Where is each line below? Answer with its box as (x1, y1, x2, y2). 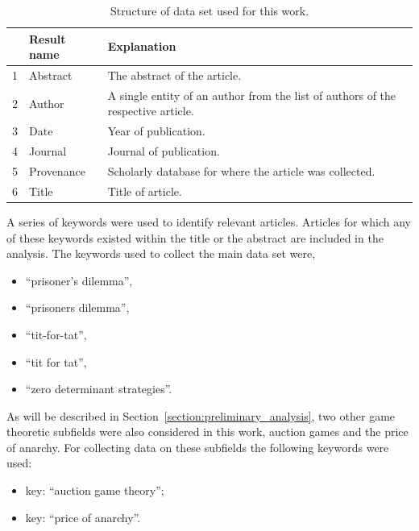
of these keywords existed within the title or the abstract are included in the (6, 229, 384, 246)
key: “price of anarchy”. (25, 508, 141, 525)
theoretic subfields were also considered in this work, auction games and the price (6, 423, 409, 440)
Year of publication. (107, 122, 205, 139)
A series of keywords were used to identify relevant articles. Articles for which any (6, 213, 411, 230)
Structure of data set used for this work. (110, 2, 309, 19)
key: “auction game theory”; (25, 482, 164, 499)
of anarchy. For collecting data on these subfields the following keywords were (6, 438, 389, 455)
